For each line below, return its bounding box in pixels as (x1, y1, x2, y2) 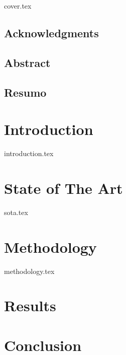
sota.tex (4, 206, 28, 217)
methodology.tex (4, 265, 55, 276)
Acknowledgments (4, 25, 99, 40)
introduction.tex (4, 148, 54, 159)
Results (4, 295, 56, 316)
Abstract (4, 54, 51, 70)
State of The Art (4, 177, 123, 198)
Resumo (4, 84, 47, 100)
